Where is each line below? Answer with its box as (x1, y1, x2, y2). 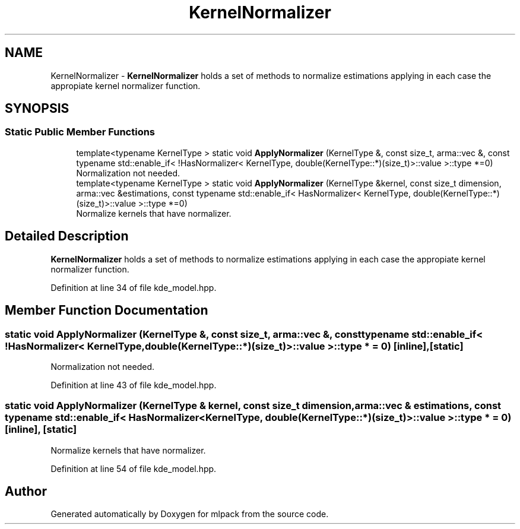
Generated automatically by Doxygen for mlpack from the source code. (50, 509, 329, 520)
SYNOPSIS (5, 101, 69, 116)
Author (5, 484, 47, 499)
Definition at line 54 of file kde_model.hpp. (50, 463, 217, 474)
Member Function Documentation (5, 303, 208, 318)
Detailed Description (5, 229, 129, 244)
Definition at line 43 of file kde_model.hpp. (50, 379, 217, 390)
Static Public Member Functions (5, 126, 156, 138)
